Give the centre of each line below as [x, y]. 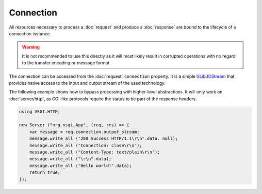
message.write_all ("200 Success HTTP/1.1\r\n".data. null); [104, 139]
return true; [45, 172]
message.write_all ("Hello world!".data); [81, 165]
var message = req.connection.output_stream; [84, 132]
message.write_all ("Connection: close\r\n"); [86, 145]
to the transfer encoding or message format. [66, 63]
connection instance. [30, 33]
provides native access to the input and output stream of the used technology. [87, 83]
